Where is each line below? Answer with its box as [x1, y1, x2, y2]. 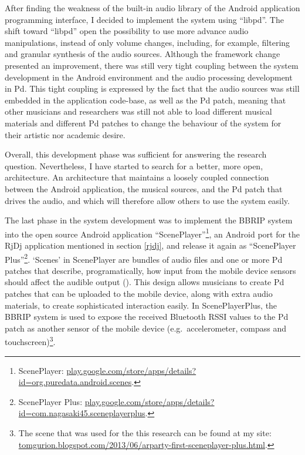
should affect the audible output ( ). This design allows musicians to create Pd [5, 276, 284, 288]
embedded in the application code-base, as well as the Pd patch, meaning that [5, 93, 286, 106]
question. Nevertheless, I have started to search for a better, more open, [5, 159, 263, 172]
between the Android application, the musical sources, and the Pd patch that [5, 182, 283, 195]
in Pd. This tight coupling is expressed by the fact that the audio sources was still [5, 82, 300, 95]
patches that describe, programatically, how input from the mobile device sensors [5, 264, 296, 276]
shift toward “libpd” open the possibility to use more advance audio [5, 25, 249, 37]
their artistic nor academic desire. [5, 128, 126, 140]
